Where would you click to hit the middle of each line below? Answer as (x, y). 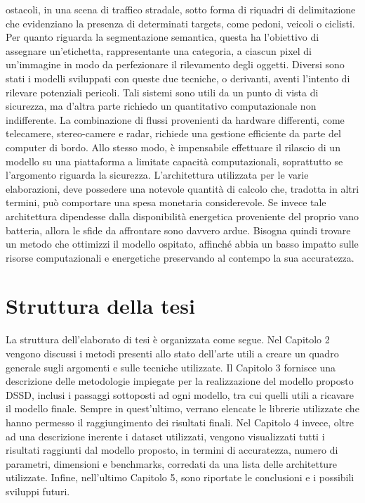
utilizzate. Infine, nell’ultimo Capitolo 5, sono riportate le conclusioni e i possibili (180, 477)
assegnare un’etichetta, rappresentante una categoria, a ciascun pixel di (159, 50)
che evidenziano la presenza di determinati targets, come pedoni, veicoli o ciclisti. (180, 23)
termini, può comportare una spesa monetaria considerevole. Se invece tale (166, 202)
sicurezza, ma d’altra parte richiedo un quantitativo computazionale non (161, 106)
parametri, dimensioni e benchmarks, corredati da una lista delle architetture (171, 463)
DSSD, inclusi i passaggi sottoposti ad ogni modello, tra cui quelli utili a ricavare (180, 394)
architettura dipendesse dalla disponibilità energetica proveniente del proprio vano (182, 216)
